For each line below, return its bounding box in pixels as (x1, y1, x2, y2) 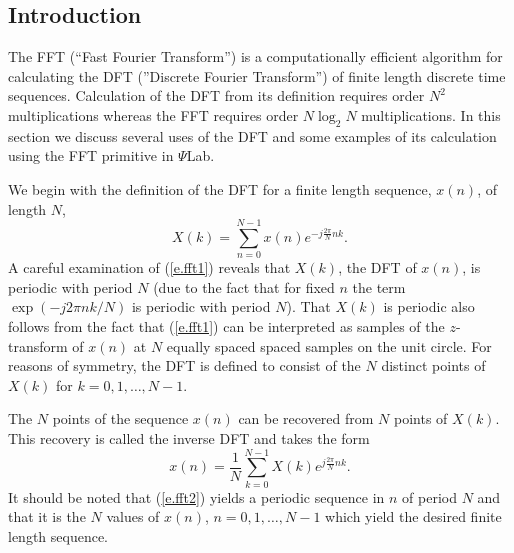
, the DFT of (338, 257, 417, 278)
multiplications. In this (361, 104, 501, 125)
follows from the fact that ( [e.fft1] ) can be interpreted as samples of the (8, 316, 445, 337)
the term (352, 276, 406, 297)
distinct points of (381, 355, 486, 376)
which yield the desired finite (325, 506, 502, 527)
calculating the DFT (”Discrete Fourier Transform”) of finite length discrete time (8, 65, 506, 86)
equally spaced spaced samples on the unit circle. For (166, 335, 492, 356)
